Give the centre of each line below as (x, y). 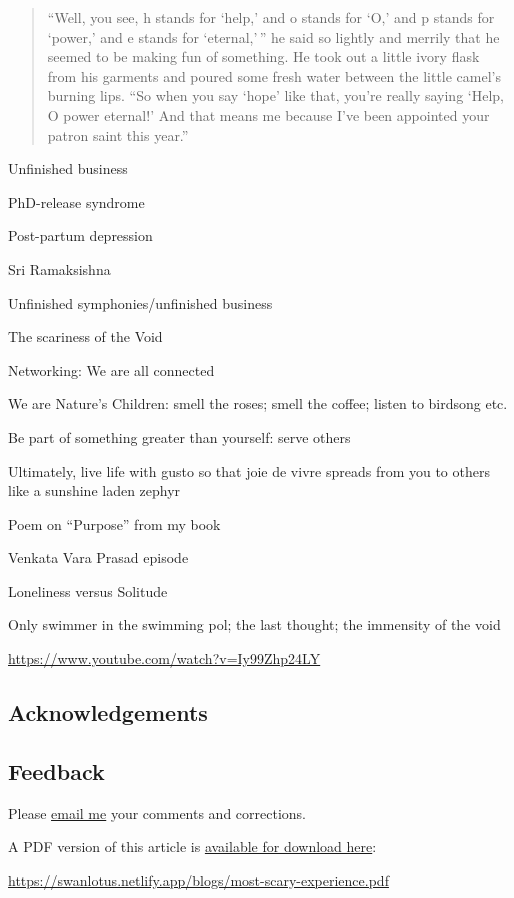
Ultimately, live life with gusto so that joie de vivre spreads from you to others (249, 470)
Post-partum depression (80, 235)
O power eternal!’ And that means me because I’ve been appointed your (268, 114)
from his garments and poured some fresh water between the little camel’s (274, 75)
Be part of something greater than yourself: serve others (179, 436)
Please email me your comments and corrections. (157, 812)
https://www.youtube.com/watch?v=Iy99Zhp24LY (164, 658)
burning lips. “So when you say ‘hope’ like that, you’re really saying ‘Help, (275, 95)
